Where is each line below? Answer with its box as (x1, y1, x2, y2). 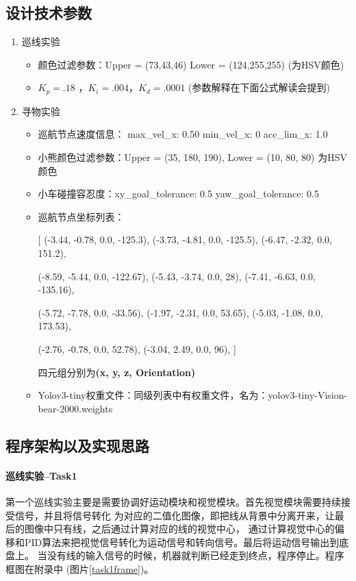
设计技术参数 (5, 2, 92, 23)
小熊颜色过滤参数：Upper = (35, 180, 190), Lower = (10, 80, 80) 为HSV (38, 150, 347, 164)
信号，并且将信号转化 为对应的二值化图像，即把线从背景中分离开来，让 (14, 508, 335, 522)
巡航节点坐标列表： (38, 209, 125, 223)
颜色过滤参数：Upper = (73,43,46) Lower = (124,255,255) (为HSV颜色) (38, 57, 344, 71)
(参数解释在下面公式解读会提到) (188, 80, 330, 95)
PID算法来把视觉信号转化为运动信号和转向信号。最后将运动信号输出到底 (24, 534, 349, 549)
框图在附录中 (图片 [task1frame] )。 (5, 561, 154, 576)
